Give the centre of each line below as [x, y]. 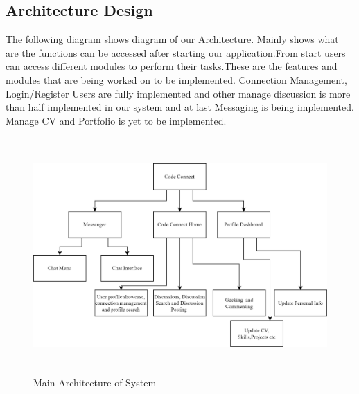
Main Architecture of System [95, 383]
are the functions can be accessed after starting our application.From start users [176, 52]
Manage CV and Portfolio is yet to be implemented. [116, 120]
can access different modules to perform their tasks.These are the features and [172, 66]
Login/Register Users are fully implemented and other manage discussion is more [178, 93]
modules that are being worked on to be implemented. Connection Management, [176, 79]
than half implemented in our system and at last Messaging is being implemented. [180, 107]
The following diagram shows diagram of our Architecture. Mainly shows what [172, 39]
